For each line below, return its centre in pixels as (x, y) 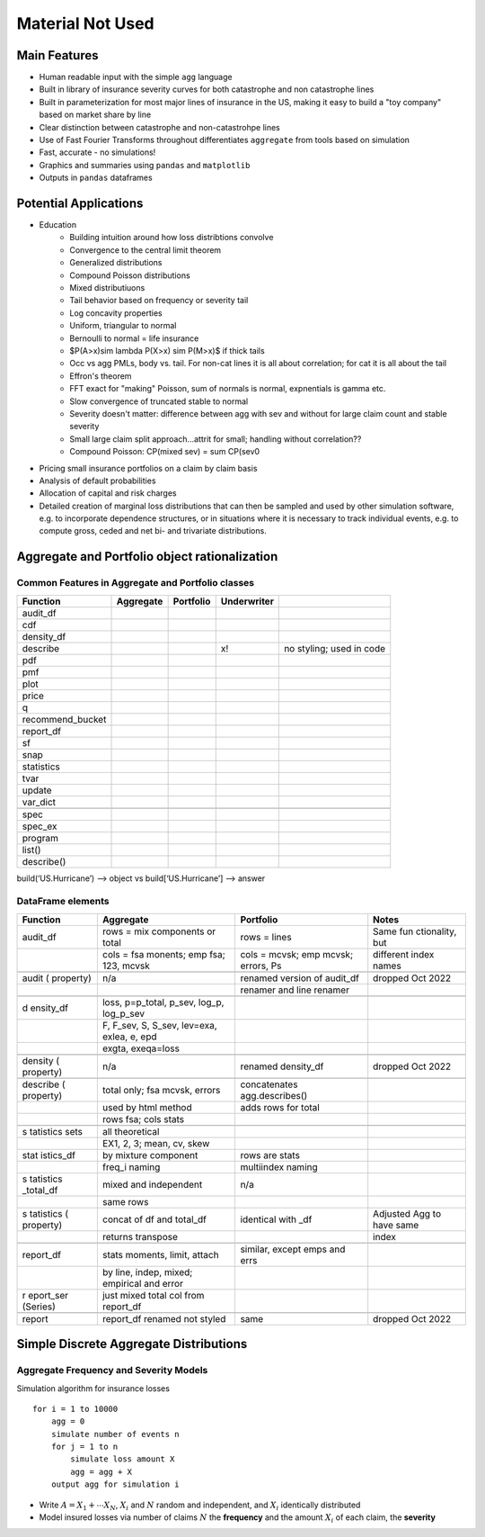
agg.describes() (274, 1095)
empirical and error (143, 1283)
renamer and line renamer (295, 990)
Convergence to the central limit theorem (145, 250)
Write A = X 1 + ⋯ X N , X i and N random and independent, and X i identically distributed (200, 1506)
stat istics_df (49, 1155)
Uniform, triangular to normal (123, 326)
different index (404, 954)
